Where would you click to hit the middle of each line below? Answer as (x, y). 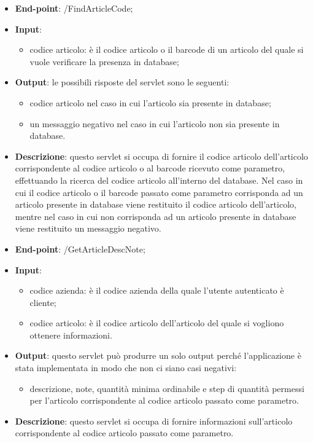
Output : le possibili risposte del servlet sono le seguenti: (122, 82)
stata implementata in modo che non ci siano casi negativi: (126, 368)
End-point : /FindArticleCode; (74, 8)
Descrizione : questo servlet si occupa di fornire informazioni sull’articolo (154, 421)
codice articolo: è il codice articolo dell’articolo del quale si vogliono (157, 323)
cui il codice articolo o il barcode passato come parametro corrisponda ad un (159, 192)
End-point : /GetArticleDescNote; (80, 249)
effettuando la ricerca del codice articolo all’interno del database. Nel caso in (159, 180)
